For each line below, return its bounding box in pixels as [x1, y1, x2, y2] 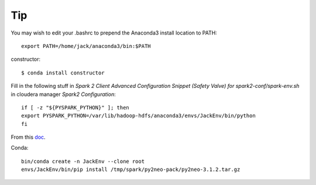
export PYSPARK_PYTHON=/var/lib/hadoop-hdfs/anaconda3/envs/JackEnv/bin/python [21, 112, 256, 119]
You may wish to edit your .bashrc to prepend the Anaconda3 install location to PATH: [11, 29, 218, 36]
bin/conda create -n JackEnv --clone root [21, 158, 145, 165]
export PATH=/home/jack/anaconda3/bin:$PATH [21, 43, 152, 49]
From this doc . [11, 133, 46, 141]
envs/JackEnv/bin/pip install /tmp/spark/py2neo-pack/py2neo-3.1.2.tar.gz [21, 166, 241, 173]
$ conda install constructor [21, 69, 105, 76]
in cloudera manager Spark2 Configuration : [11, 91, 116, 98]
